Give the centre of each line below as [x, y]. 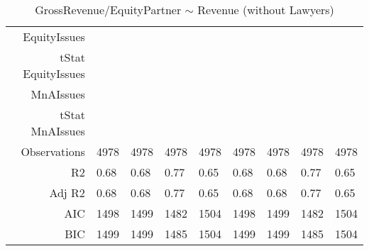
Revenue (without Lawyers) [266, 10]
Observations [53, 151]
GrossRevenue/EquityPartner [108, 10]
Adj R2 [67, 193]
